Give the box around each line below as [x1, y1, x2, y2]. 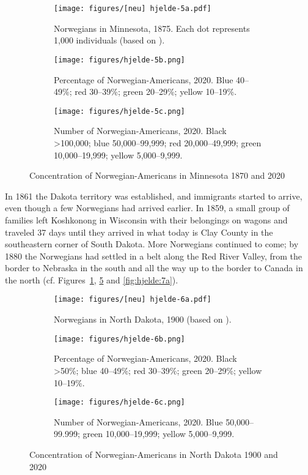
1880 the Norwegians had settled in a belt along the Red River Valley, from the [5, 249, 302, 262]
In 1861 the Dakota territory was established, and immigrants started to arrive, [5, 189, 302, 202]
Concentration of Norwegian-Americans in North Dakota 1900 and [29, 448, 278, 460]
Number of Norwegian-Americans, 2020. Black [54, 124, 227, 137]
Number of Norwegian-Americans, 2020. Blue [54, 415, 223, 428]
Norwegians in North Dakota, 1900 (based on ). [54, 313, 232, 326]
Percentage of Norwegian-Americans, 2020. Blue [54, 73, 233, 86]
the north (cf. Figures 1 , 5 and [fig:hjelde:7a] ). [5, 273, 178, 286]
